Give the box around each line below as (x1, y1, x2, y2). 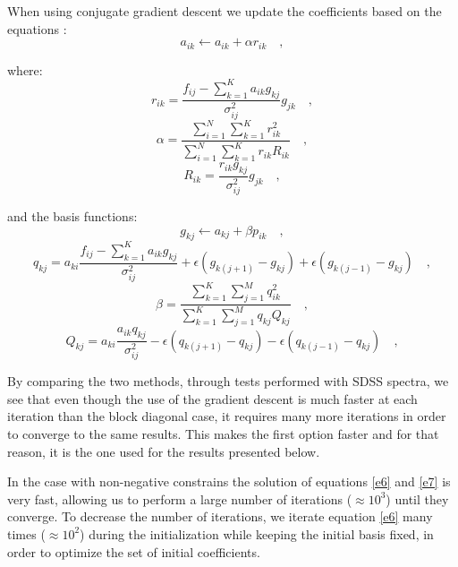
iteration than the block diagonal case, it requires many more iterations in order (7, 407, 446, 425)
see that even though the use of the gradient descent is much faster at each (7, 389, 418, 408)
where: (7, 60, 43, 79)
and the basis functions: (7, 207, 138, 226)
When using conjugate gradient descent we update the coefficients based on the (7, 2, 442, 20)
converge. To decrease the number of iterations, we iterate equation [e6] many (7, 507, 433, 526)
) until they (386, 489, 449, 508)
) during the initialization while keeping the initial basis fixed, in (80, 524, 434, 543)
